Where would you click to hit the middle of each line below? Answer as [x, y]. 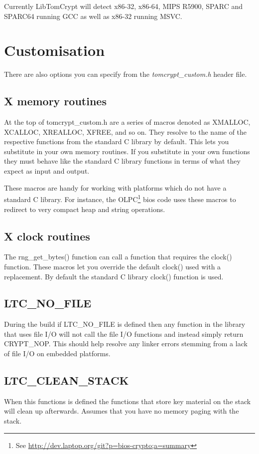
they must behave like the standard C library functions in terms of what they [122, 161]
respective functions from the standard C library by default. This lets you [117, 141]
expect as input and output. [47, 171]
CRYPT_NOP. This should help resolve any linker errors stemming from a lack [126, 343]
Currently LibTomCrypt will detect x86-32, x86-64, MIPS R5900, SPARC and [124, 6]
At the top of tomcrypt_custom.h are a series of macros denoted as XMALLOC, [127, 122]
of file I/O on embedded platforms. [57, 353]
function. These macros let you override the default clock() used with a [113, 266]
